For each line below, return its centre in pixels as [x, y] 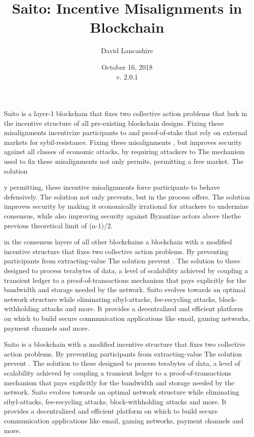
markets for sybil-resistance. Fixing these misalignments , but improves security [123, 142]
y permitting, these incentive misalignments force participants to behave [112, 187]
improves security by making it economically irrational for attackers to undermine [127, 206]
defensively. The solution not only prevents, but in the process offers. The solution [127, 196]
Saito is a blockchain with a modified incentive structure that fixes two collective [125, 344]
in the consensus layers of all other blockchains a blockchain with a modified [118, 242]
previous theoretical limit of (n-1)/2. [58, 225]
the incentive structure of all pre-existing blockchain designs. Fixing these [114, 123]
